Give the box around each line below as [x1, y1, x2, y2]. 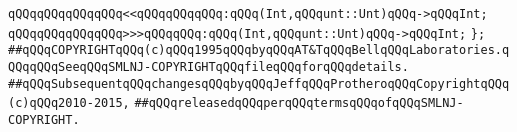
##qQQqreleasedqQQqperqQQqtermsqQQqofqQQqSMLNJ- [134, 96, 464, 111]
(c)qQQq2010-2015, [8, 96, 130, 111]
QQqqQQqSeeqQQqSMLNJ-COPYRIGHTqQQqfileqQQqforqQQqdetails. [8, 59, 409, 74]
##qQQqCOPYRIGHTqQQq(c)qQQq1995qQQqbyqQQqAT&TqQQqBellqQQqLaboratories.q [8, 43, 510, 58]
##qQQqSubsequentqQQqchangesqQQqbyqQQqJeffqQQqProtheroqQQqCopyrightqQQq [8, 76, 510, 91]
